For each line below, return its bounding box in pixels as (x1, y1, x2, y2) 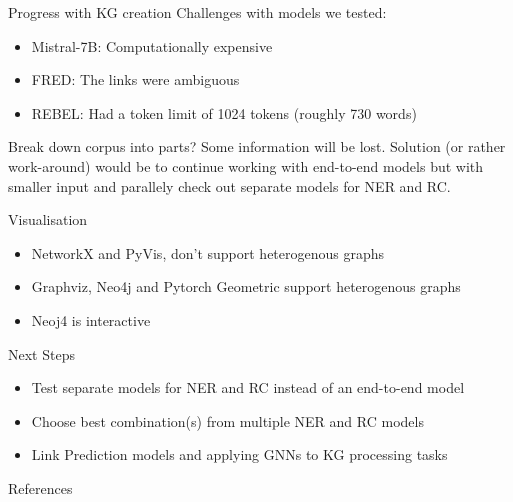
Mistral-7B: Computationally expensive (31, 35, 273, 56)
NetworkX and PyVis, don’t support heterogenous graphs (31, 242, 385, 263)
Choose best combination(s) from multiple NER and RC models (31, 410, 424, 431)
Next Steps (8, 343, 75, 364)
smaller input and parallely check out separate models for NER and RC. (8, 175, 451, 196)
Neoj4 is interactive (31, 309, 151, 330)
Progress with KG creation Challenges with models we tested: (8, 2, 387, 22)
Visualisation (8, 209, 88, 230)
